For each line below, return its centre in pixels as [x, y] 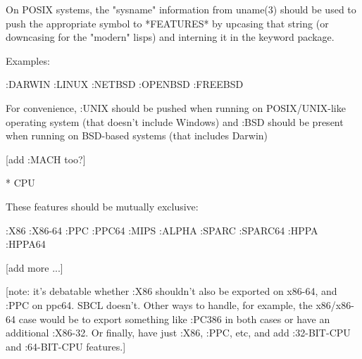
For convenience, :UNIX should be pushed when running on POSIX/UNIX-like [176, 107]
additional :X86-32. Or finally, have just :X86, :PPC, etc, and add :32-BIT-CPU [178, 333]
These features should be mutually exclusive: [102, 206]
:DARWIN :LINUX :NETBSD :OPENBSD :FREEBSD [125, 84]
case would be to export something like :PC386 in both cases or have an [174, 319]
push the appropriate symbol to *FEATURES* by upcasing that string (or [167, 23]
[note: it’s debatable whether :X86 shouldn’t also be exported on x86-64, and [171, 291]
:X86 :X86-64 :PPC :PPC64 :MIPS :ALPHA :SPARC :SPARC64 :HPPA [162, 230]
